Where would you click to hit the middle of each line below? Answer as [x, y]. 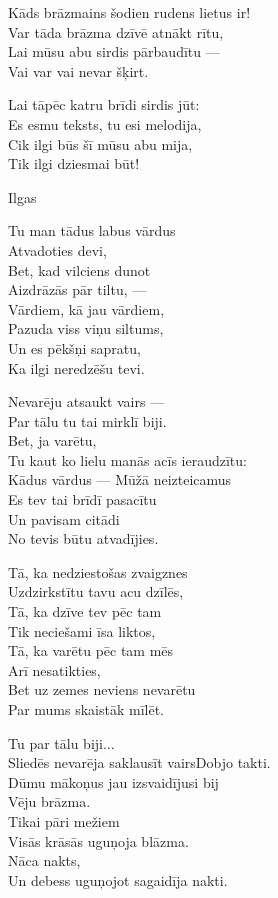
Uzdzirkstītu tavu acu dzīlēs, [96, 591]
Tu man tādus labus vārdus [92, 230]
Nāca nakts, [44, 860]
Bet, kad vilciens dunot [79, 269]
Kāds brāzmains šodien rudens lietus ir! [129, 12]
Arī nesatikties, [54, 669]
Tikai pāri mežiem [64, 820]
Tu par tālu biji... [61, 742]
